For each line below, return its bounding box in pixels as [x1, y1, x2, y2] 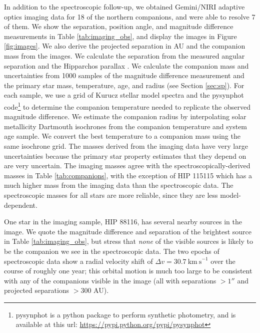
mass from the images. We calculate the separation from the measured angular [4, 50, 245, 61]
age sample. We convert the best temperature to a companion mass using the [4, 131, 240, 141]
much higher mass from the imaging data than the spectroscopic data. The [4, 180, 233, 190]
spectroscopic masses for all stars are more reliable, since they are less [4, 189, 218, 200]
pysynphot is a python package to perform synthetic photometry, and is [15, 309, 236, 319]
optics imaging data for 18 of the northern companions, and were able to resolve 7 [4, 11, 255, 22]
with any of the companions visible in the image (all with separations [4, 275, 216, 285]
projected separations [4, 285, 69, 295]
